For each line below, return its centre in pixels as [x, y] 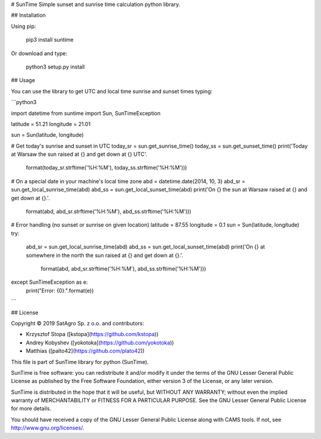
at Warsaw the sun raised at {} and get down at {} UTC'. [79, 154]
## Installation [28, 15]
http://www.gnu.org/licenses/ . [48, 428]
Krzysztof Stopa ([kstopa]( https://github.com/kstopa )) [92, 334]
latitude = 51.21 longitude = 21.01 [51, 124]
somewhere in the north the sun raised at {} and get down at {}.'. [105, 255]
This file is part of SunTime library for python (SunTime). [80, 362]
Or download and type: [39, 53]
